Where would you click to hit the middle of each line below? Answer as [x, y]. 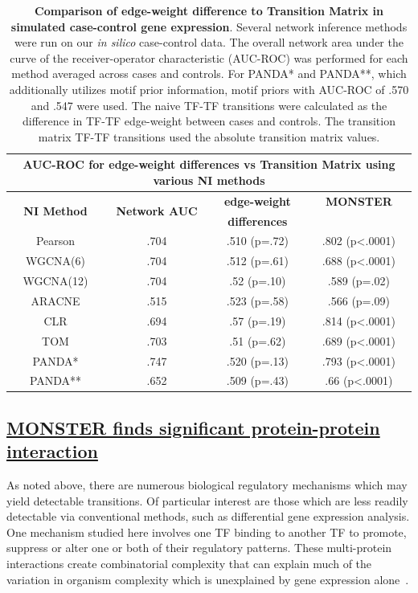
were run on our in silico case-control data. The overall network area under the [209, 42]
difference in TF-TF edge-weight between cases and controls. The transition [209, 121]
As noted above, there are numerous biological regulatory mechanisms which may [207, 485]
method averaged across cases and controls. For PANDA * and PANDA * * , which [209, 74]
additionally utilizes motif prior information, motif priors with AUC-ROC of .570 [209, 89]
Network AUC [157, 211]
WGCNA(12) [55, 281]
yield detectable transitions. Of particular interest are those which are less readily [207, 500]
